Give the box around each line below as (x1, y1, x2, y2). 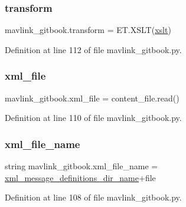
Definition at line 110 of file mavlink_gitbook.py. (5, 111, 182, 124)
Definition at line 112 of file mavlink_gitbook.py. (5, 43, 182, 55)
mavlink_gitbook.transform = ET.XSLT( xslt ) (5, 24, 171, 36)
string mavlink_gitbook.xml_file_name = (5, 160, 158, 172)
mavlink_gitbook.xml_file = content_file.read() (5, 91, 180, 104)
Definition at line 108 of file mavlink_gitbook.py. (5, 191, 182, 203)
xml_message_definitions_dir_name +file (5, 171, 156, 183)
